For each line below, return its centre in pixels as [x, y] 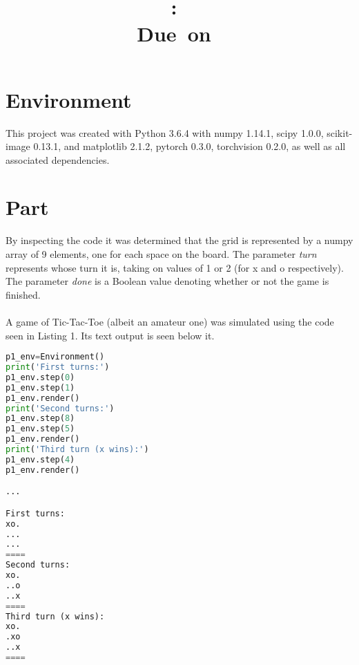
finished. [23, 294]
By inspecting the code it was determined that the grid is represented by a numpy [179, 240]
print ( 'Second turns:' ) [60, 408]
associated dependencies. [58, 159]
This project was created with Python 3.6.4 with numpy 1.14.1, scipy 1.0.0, [165, 132]
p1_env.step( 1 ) [40, 387]
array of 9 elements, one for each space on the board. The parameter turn [161, 254]
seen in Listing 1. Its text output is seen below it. [110, 335]
